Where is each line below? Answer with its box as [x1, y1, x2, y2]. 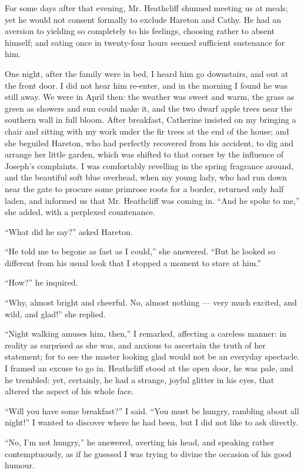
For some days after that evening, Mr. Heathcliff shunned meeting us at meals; [5, 2, 288, 14]
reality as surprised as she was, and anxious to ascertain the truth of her [5, 338, 266, 351]
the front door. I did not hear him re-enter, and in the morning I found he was [5, 79, 288, 91]
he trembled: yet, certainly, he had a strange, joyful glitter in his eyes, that [5, 373, 275, 385]
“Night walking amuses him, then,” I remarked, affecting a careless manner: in [5, 327, 287, 340]
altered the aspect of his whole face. [5, 385, 134, 397]
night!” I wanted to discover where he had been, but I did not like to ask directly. [5, 416, 299, 428]
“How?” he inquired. [5, 276, 78, 289]
